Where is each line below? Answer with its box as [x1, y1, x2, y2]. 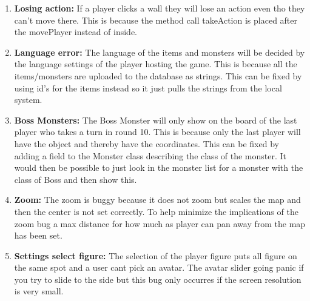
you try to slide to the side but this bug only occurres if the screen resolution [14, 273, 302, 285]
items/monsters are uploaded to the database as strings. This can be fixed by [14, 69, 302, 82]
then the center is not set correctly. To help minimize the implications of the [14, 205, 298, 217]
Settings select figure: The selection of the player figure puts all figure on [14, 249, 297, 262]
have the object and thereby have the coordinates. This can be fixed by [14, 137, 279, 150]
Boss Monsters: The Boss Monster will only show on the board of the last [14, 113, 297, 126]
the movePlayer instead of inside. [14, 25, 138, 38]
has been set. [14, 229, 62, 242]
